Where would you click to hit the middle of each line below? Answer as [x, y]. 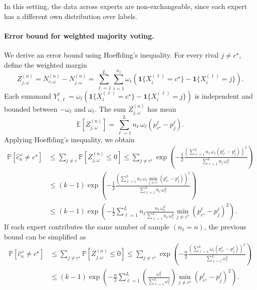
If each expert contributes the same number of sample [87, 227]
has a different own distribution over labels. [71, 16]
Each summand [28, 95]
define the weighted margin [46, 64]
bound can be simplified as [45, 236]
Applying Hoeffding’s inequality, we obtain [69, 139]
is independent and [224, 95]
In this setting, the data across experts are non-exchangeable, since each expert [126, 6]
